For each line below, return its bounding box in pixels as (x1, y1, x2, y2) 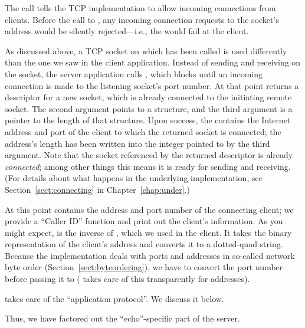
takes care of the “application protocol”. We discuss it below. (5, 292, 224, 304)
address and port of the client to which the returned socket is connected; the (5, 125, 281, 137)
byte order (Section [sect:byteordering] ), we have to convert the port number (5, 261, 283, 273)
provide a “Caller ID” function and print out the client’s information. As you (5, 215, 283, 227)
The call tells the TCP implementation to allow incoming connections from (5, 2, 276, 14)
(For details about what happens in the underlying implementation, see (5, 172, 263, 184)
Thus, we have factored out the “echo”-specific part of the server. (5, 312, 240, 324)
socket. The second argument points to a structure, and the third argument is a (5, 102, 293, 114)
